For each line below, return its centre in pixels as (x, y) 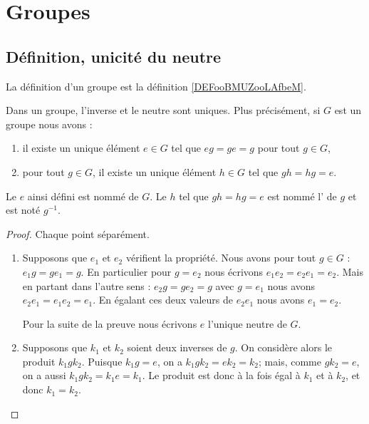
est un (348, 110)
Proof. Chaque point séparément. (78, 233)
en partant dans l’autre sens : (87, 285)
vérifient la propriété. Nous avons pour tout (221, 258)
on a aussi (44, 375)
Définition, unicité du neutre (114, 56)
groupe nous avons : (49, 124)
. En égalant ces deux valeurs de (163, 300)
